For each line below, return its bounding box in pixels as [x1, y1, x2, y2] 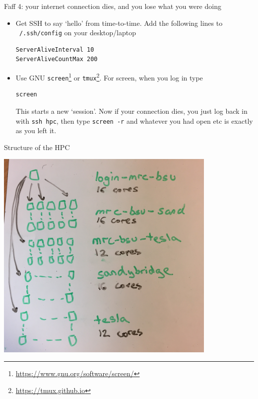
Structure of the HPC [4, 142, 70, 152]
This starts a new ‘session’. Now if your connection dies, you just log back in [15, 105, 248, 116]
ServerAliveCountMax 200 [15, 56, 98, 63]
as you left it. [15, 125, 57, 136]
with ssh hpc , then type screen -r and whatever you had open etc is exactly [15, 115, 253, 126]
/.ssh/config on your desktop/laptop [19, 27, 136, 38]
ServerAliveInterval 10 [15, 46, 94, 53]
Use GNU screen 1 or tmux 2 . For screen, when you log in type [15, 71, 203, 82]
